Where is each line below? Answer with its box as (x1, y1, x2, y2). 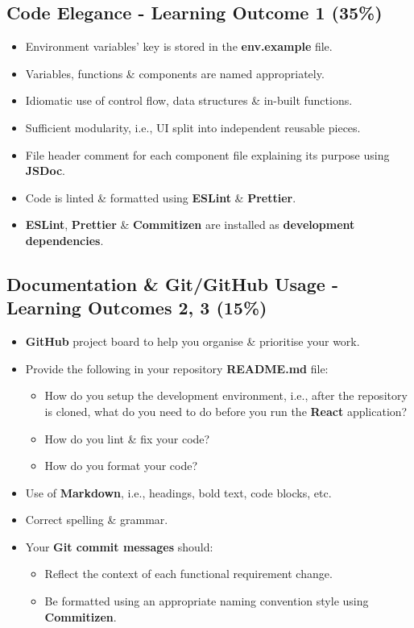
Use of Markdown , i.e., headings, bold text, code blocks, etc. (25, 484, 332, 501)
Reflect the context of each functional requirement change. (44, 565, 333, 582)
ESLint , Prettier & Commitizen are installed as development (25, 216, 355, 233)
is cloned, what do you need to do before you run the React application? (44, 402, 408, 419)
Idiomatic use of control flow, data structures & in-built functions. (25, 92, 353, 109)
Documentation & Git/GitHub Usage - (6, 271, 338, 296)
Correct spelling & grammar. (25, 511, 168, 528)
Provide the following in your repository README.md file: (25, 360, 329, 376)
